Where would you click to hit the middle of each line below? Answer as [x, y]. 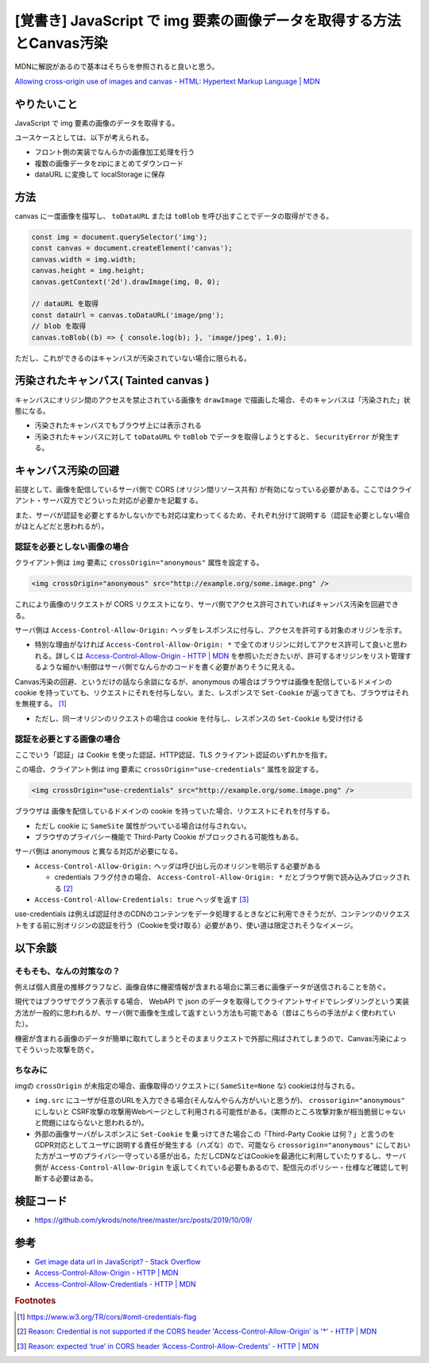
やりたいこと [46, 104]
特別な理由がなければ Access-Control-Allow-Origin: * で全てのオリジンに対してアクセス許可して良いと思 [217, 645]
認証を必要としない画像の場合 [72, 546]
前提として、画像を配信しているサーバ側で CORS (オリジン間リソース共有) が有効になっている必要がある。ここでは [203, 489]
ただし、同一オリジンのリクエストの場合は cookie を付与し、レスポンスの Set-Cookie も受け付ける [199, 718]
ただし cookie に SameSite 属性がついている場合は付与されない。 [143, 825]
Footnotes [35, 1300]
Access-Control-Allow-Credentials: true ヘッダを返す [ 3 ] [142, 899]
